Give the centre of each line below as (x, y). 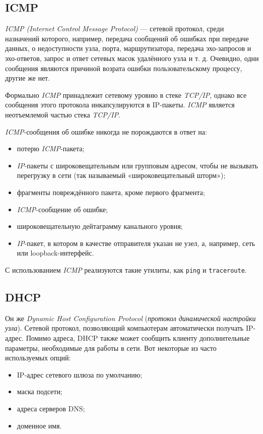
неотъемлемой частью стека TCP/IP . (63, 114)
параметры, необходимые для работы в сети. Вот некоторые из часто (111, 348)
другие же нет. (28, 78)
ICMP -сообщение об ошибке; (62, 209)
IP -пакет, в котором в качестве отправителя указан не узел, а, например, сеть (136, 243)
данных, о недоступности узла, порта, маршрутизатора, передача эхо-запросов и (128, 48)
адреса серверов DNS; (51, 408)
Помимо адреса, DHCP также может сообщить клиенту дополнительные (138, 337)
